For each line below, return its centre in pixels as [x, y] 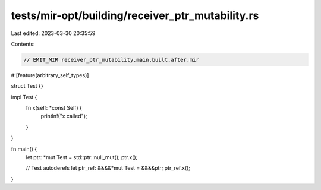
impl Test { [24, 97]
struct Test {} [27, 86]
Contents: [23, 44]
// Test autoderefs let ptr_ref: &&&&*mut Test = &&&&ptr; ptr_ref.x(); [108, 168]
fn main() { [24, 149]
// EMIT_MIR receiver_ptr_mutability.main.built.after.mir [111, 60]
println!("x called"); [64, 116]
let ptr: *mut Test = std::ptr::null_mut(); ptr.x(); [82, 157]
